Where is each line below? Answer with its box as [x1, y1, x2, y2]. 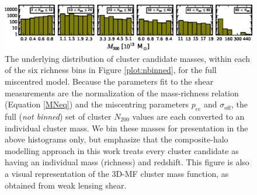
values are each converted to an [132, 110, 245, 123]
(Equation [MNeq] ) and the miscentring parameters [5, 98, 189, 110]
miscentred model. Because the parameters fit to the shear [5, 75, 214, 88]
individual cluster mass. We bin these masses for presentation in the [5, 121, 248, 134]
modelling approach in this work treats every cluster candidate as [5, 144, 239, 156]
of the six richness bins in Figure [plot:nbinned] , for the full [5, 64, 217, 76]
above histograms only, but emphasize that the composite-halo [5, 133, 228, 145]
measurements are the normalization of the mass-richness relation [5, 86, 239, 99]
